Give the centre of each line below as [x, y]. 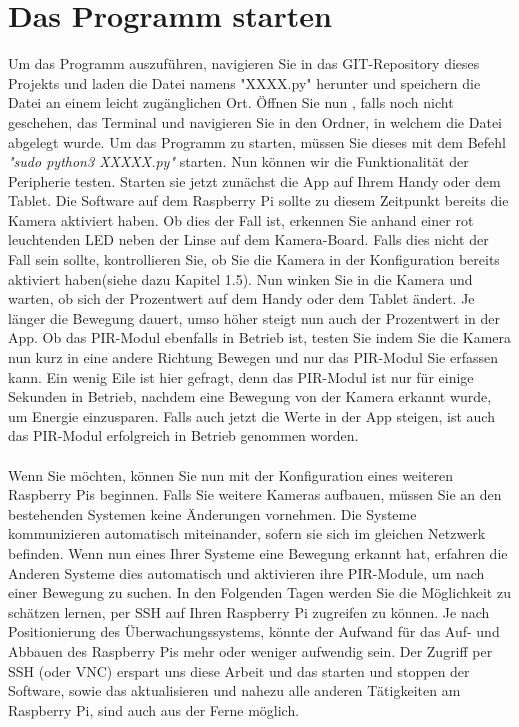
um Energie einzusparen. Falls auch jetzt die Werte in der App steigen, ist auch [251, 415]
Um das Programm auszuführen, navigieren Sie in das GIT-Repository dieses [244, 63]
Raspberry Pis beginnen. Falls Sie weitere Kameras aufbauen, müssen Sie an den [255, 494]
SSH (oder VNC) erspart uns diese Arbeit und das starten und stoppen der [239, 670]
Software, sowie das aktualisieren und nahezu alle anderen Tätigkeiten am [234, 690]
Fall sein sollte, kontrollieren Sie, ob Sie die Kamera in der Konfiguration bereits [254, 259]
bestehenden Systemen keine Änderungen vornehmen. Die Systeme [212, 513]
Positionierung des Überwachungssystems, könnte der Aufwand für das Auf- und [254, 631]
